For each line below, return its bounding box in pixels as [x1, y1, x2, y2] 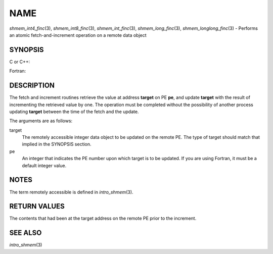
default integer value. [22, 162, 67, 169]
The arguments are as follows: [9, 118, 73, 124]
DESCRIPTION [9, 81, 55, 90]
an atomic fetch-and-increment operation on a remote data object [9, 32, 147, 38]
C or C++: [9, 59, 30, 65]
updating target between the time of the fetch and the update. [9, 109, 139, 115]
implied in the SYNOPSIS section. [22, 141, 92, 147]
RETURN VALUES [9, 202, 65, 211]
